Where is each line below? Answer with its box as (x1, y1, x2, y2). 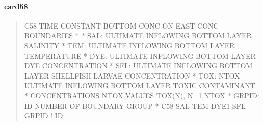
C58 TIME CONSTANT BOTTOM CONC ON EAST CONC (24, 20, 219, 31)
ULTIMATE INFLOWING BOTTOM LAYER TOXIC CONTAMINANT (24, 80, 255, 91)
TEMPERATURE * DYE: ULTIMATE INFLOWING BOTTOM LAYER (24, 50, 256, 61)
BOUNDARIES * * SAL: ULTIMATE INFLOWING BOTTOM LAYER (24, 30, 252, 41)
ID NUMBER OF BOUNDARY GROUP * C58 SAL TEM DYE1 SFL (24, 100, 246, 111)
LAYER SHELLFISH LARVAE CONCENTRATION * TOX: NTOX (24, 70, 240, 81)
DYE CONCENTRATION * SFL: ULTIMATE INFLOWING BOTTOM (24, 60, 253, 71)
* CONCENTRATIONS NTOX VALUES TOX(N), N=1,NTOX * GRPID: (24, 90, 259, 101)
